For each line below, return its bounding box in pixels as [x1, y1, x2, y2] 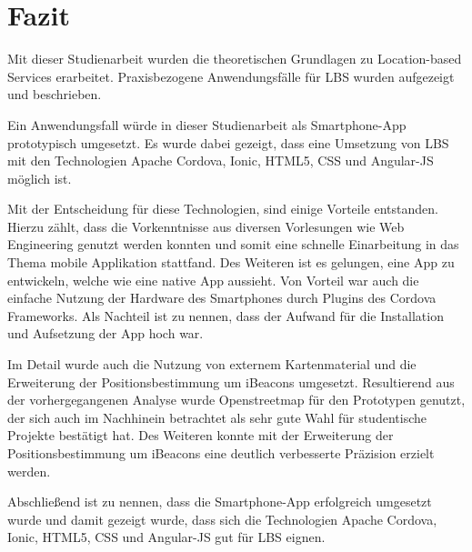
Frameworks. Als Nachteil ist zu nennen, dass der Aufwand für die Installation [7, 306, 444, 325]
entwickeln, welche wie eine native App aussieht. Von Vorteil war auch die [7, 270, 419, 289]
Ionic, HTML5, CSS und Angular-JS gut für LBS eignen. [7, 527, 326, 547]
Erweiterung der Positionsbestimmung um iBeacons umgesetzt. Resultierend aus [7, 372, 455, 391]
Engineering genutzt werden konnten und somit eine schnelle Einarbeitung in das [7, 235, 459, 254]
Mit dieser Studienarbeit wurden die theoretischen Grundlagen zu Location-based [7, 49, 462, 68]
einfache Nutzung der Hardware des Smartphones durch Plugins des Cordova [7, 288, 437, 307]
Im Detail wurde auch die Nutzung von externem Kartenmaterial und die [7, 355, 417, 374]
